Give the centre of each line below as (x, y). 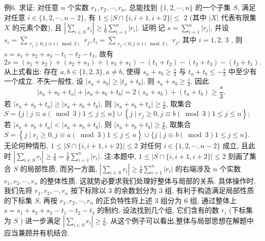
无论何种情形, (26, 145)
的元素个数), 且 (37, 27)
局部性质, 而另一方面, (62, 168)
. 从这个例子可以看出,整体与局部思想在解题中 (180, 220)
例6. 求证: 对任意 (32, 7)
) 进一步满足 (40, 220)
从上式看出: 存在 (31, 71)
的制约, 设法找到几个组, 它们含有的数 (158, 210)
